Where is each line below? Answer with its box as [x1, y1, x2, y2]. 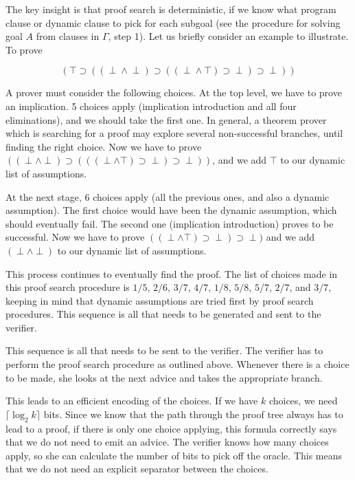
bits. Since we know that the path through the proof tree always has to [43, 406, 343, 421]
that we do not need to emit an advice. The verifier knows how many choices [5, 435, 329, 449]
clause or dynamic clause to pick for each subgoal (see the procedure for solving [5, 15, 341, 30]
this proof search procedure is [5, 280, 130, 294]
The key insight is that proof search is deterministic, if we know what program [5, 2, 336, 16]
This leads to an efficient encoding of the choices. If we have [5, 393, 258, 408]
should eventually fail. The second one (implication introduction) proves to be [5, 216, 334, 230]
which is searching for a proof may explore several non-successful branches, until [5, 126, 343, 140]
